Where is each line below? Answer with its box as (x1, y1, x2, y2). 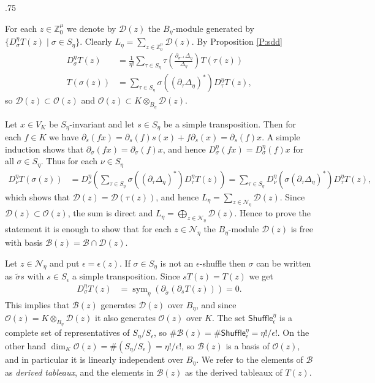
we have (49, 130, 79, 143)
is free (290, 222, 313, 235)
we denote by (66, 21, 116, 34)
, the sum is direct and (67, 207, 153, 219)
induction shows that (5, 142, 84, 155)
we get (249, 270, 273, 283)
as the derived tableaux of (185, 366, 282, 379)
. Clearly (80, 35, 112, 48)
